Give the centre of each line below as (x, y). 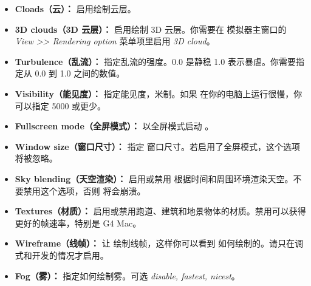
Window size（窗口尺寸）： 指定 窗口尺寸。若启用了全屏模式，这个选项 (158, 146)
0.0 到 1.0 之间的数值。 (80, 73)
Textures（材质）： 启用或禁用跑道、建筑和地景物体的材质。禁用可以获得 (160, 211)
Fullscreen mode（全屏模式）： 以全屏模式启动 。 (114, 126)
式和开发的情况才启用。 (62, 255)
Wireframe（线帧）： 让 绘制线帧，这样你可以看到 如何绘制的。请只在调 (159, 243)
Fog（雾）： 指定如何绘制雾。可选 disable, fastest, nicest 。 (127, 275)
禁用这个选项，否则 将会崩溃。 (84, 190)
